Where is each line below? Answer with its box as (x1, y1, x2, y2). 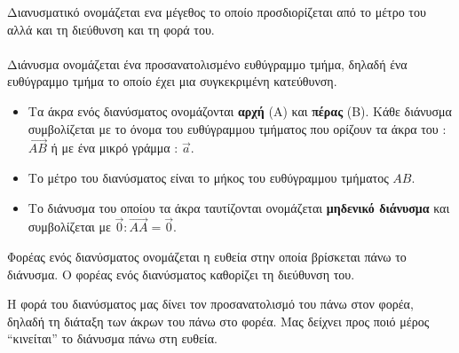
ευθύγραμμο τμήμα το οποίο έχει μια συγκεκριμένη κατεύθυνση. (7, 72, 337, 90)
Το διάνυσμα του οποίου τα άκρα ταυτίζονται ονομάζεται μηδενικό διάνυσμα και (28, 198, 450, 216)
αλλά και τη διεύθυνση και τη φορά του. (7, 20, 215, 38)
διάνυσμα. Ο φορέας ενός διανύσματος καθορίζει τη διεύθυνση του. (7, 264, 355, 283)
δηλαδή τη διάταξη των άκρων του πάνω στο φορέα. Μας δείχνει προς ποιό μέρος (7, 311, 430, 330)
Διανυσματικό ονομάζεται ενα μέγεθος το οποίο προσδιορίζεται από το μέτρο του (7, 3, 426, 20)
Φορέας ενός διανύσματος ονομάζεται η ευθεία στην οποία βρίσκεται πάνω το (7, 247, 407, 265)
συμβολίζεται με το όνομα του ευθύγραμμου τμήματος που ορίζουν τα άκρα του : (28, 119, 447, 137)
